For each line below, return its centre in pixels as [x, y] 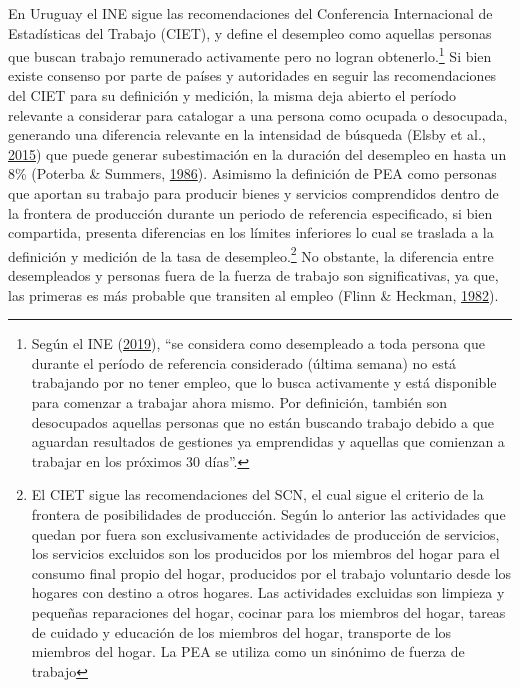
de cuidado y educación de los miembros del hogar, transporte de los [241, 631]
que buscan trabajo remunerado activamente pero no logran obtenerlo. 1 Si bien [250, 54]
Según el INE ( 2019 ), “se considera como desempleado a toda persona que [258, 343]
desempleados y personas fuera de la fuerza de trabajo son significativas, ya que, [253, 275]
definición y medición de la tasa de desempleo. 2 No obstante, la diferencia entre [251, 254]
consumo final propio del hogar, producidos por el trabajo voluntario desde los [271, 572]
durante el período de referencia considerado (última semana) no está [244, 362]
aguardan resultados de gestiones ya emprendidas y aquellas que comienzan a [268, 441]
